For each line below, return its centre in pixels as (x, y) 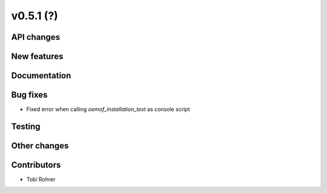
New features (37, 56)
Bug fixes (29, 95)
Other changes (40, 146)
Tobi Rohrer (41, 179)
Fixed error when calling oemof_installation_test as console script (108, 109)
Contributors (36, 165)
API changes (36, 37)
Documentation (41, 76)
